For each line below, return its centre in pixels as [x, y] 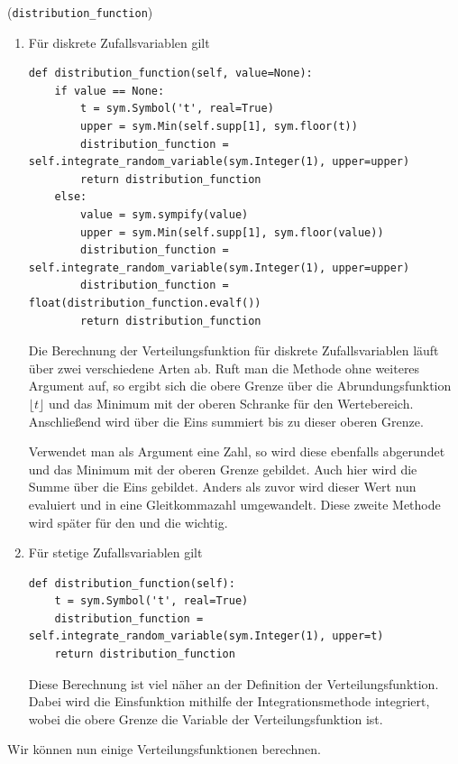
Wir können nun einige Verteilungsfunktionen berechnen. [164, 749]
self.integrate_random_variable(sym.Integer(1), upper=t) [206, 636]
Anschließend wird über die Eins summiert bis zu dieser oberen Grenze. [226, 421]
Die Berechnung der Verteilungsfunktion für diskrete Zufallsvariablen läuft [234, 350]
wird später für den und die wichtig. [128, 522]
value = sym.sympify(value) [165, 215]
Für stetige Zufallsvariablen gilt [115, 552]
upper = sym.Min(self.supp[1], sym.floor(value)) [232, 232]
